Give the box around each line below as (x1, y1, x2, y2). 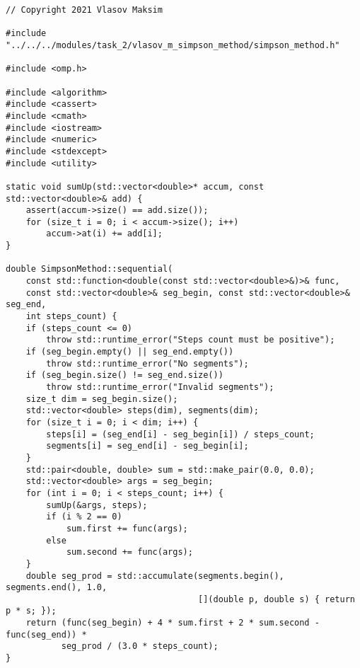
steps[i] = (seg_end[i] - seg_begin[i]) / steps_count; (46, 429, 315, 439)
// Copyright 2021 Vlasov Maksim (6, 5, 163, 15)
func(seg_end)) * (6, 629, 87, 640)
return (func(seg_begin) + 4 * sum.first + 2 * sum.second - (25, 618, 320, 628)
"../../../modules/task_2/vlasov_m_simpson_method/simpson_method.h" (6, 40, 340, 50)
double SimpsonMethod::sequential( (6, 264, 173, 275)
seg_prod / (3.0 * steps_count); (61, 641, 219, 652)
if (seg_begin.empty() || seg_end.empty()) (25, 347, 234, 357)
